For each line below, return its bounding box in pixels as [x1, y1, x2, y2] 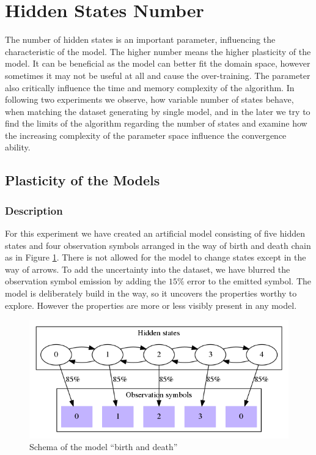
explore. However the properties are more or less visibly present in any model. [5, 298, 297, 311]
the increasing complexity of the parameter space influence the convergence [5, 128, 287, 141]
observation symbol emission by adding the [5, 275, 166, 287]
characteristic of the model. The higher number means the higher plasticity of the [5, 45, 311, 57]
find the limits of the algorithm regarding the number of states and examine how [5, 117, 307, 130]
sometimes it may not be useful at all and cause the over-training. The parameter [5, 68, 310, 81]
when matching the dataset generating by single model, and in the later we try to [5, 105, 310, 117]
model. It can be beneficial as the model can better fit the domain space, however [5, 57, 310, 70]
